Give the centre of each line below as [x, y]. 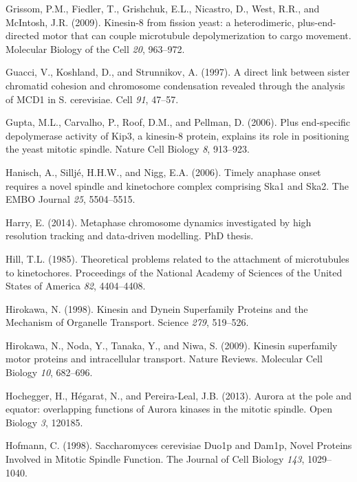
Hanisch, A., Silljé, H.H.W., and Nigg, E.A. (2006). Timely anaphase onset [163, 172]
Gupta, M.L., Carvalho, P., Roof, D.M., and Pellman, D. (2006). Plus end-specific [178, 122]
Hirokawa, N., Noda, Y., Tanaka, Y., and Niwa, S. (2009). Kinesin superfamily [172, 345]
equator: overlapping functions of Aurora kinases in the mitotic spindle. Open [169, 409]
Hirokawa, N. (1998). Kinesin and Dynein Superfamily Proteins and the [157, 308]
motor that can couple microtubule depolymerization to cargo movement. [197, 35]
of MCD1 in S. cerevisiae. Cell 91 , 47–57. [92, 99]
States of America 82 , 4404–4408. [76, 286]
